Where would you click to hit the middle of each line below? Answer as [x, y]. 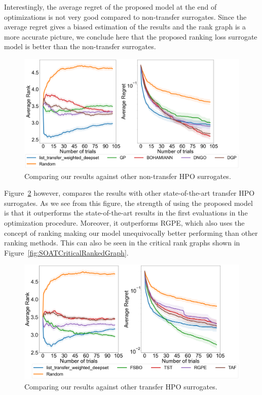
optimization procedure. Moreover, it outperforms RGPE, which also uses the [124, 222]
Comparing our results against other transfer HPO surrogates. [121, 386]
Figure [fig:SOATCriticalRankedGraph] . [66, 252]
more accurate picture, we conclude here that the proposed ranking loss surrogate [131, 36]
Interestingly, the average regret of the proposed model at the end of [110, 7]
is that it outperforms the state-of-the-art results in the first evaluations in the [126, 213]
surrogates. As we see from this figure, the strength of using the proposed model [128, 203]
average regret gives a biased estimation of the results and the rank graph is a [125, 27]
